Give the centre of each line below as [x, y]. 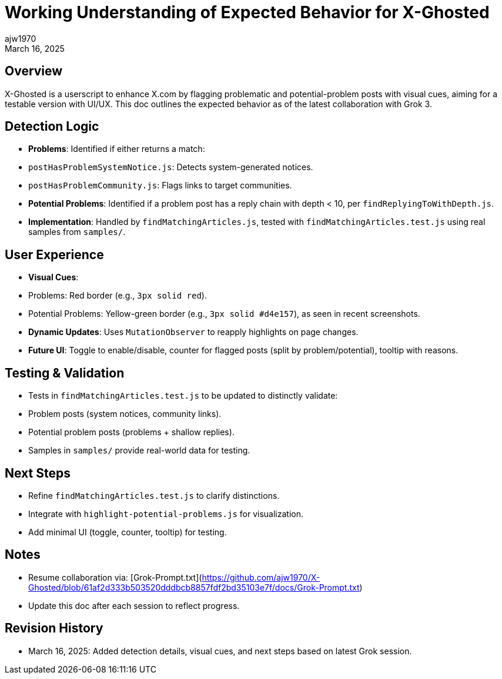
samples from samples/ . [77, 232]
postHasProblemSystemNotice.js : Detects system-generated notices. [171, 167]
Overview [34, 71]
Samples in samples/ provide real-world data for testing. [139, 451]
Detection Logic [52, 127]
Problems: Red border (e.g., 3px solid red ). [118, 296]
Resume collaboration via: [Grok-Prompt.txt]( [115, 577]
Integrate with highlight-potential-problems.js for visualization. [166, 514]
